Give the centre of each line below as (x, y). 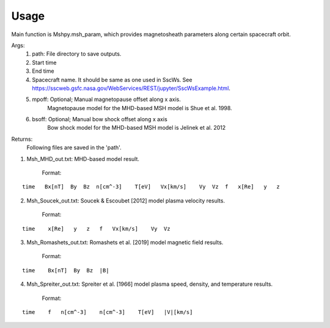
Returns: (22, 139)
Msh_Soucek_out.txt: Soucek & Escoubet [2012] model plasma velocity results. (126, 200)
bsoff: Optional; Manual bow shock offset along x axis (100, 119)
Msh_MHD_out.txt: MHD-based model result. (83, 158)
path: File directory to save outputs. (77, 54)
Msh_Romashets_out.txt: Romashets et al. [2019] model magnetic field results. (125, 242)
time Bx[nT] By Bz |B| (66, 270)
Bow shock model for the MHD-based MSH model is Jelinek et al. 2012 (137, 128)
